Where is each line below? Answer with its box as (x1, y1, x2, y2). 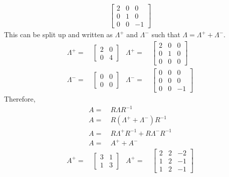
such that (151, 29, 180, 40)
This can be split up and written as (4, 29, 113, 40)
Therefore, (4, 93, 36, 104)
